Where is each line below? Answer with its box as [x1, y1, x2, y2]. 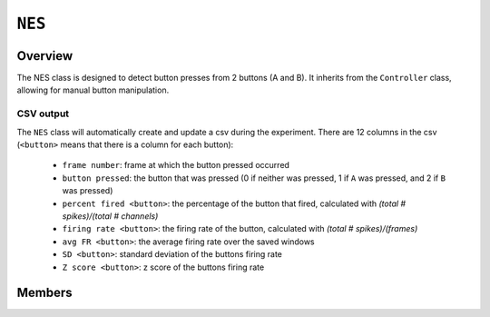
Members [16, 285, 73, 301]
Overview [16, 48, 73, 64]
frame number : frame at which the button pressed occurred [62, 160, 290, 171]
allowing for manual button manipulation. [16, 84, 170, 95]
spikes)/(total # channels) [62, 210, 159, 222]
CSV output [16, 107, 70, 120]
